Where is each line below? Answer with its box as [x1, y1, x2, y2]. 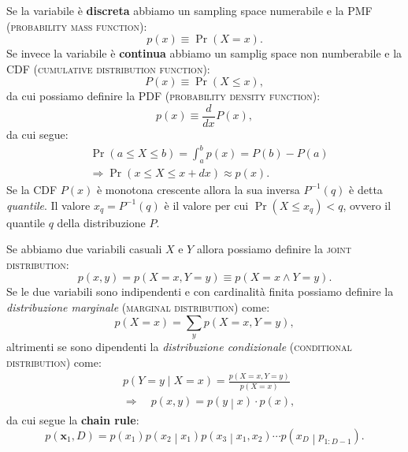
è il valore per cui [164, 196, 249, 213]
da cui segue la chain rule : [6, 412, 139, 428]
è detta [349, 181, 383, 197]
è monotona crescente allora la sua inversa [96, 181, 300, 197]
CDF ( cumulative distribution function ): [6, 60, 210, 77]
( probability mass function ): [6, 17, 147, 34]
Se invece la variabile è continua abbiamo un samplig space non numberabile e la [6, 45, 402, 62]
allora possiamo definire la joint [196, 241, 351, 257]
